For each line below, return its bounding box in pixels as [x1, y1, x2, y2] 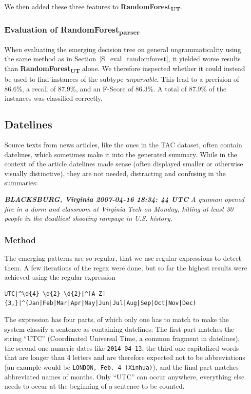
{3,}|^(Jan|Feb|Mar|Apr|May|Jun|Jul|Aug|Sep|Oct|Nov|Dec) [4, 300, 196, 307]
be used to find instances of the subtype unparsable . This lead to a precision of [4, 74, 239, 84]
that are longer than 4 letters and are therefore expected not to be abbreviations [4, 352, 245, 362]
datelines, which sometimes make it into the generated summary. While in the [4, 149, 237, 159]
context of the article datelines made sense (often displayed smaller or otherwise [4, 159, 243, 169]
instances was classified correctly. [4, 93, 103, 103]
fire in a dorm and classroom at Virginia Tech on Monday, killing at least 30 [4, 203, 233, 214]
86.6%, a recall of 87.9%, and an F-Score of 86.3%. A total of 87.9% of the [4, 83, 227, 93]
